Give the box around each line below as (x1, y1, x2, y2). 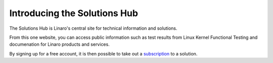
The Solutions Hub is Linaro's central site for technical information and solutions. (9, 25, 177, 31)
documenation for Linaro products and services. (9, 41, 110, 47)
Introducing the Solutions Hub (9, 8, 139, 19)
